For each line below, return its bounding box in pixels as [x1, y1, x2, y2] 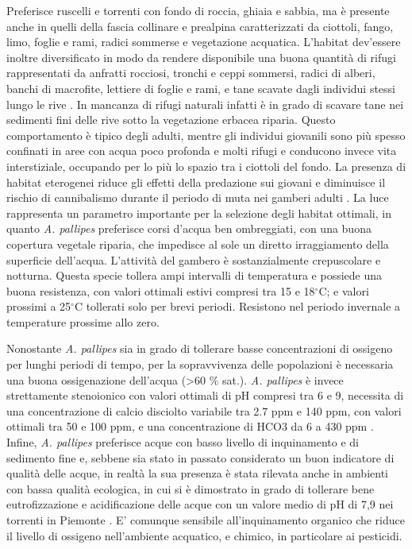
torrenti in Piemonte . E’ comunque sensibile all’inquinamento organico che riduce [6, 512, 405, 528]
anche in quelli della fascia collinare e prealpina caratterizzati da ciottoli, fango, [6, 17, 394, 34]
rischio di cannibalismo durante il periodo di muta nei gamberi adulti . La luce [6, 189, 389, 206]
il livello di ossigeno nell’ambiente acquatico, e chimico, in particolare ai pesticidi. [6, 527, 402, 543]
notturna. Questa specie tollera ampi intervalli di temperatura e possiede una [6, 267, 383, 284]
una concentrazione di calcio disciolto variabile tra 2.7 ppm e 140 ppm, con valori [6, 402, 402, 419]
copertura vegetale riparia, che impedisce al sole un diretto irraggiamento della [6, 235, 389, 252]
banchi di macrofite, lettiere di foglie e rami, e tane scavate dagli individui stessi [6, 79, 396, 96]
